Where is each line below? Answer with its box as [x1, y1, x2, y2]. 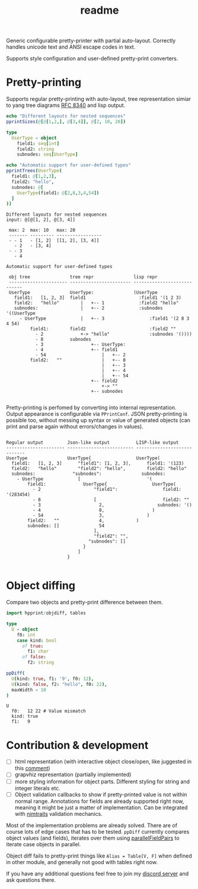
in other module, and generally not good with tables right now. [6, 858, 158, 865]
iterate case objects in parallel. [6, 840, 81, 847]
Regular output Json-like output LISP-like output [6, 440, 179, 446]
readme [80, 4, 119, 17]
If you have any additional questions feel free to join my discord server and [6, 870, 189, 877]
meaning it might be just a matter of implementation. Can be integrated [14, 803, 188, 811]
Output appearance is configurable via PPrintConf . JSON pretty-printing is [6, 411, 188, 418]
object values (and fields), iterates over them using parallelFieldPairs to [6, 834, 180, 841]
